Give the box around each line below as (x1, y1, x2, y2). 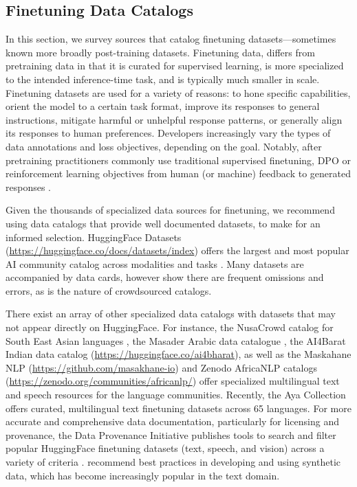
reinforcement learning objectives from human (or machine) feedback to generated (6, 166, 351, 181)
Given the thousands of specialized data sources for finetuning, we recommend (6, 203, 335, 217)
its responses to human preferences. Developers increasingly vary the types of (6, 126, 331, 140)
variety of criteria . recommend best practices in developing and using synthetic (6, 455, 341, 469)
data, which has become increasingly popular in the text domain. (6, 468, 280, 482)
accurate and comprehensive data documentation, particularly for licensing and (6, 414, 339, 429)
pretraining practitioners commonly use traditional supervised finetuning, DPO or (6, 152, 351, 167)
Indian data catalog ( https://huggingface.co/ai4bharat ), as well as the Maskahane (6, 347, 351, 361)
